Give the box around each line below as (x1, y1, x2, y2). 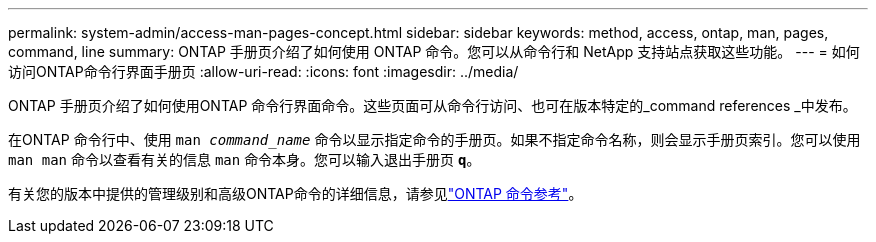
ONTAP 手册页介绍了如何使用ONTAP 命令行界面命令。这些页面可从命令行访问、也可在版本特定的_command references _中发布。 (8, 97, 857, 114)
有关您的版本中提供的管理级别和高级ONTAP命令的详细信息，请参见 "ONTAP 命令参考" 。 (8, 185, 583, 202)
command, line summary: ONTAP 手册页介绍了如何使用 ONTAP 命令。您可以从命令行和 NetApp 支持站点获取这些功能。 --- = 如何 (8, 43, 860, 60)
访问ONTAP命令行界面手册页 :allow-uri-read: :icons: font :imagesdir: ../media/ (8, 63, 519, 80)
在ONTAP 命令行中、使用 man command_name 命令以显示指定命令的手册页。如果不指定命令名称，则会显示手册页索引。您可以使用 (8, 131, 861, 148)
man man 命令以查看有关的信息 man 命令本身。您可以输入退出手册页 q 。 (8, 151, 481, 168)
